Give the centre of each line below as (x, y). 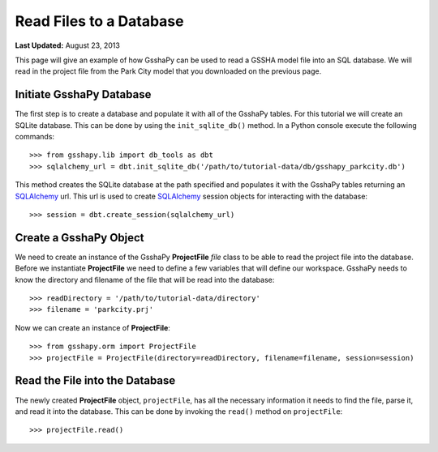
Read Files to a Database (99, 21)
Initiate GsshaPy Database (83, 94)
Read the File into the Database (95, 381)
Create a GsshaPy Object (80, 238)
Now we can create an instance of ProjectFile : (92, 327)
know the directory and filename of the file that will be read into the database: (145, 279)
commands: (35, 137)
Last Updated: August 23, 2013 (68, 45)
